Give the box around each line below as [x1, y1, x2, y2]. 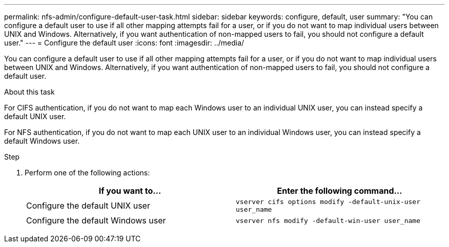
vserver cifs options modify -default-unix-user [236, 198, 421, 206]
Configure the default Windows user [26, 215, 166, 226]
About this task [4, 87, 55, 96]
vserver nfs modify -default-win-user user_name [236, 216, 421, 224]
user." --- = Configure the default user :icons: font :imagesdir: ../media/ [4, 38, 244, 47]
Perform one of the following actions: [25, 168, 150, 177]
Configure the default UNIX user [26, 200, 150, 211]
